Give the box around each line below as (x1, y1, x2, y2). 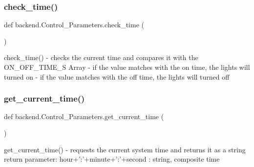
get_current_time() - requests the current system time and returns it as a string (4, 144, 246, 154)
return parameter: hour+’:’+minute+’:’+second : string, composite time (4, 154, 220, 164)
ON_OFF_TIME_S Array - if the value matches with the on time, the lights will (4, 62, 250, 72)
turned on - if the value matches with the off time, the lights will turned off (4, 71, 230, 82)
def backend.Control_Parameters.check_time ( (4, 20, 144, 30)
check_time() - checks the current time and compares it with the (4, 52, 198, 63)
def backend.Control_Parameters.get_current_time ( (4, 111, 164, 122)
